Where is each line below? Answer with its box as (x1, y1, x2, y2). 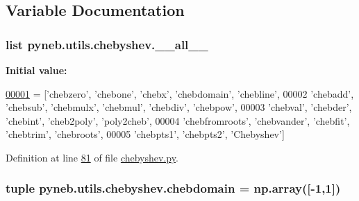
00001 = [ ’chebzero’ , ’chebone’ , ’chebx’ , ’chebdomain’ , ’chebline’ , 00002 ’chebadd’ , (6, 86, 354, 101)
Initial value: (6, 63, 67, 77)
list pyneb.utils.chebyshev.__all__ (6, 35, 208, 53)
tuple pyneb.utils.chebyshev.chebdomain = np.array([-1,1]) (6, 180, 341, 197)
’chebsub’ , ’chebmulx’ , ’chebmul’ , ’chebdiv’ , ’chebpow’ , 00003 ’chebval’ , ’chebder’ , (6, 100, 352, 114)
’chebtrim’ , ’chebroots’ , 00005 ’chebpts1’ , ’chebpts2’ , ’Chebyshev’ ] (6, 127, 285, 141)
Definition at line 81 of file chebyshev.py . (6, 150, 178, 164)
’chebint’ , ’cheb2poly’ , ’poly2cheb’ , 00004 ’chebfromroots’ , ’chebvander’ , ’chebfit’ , (6, 113, 350, 128)
